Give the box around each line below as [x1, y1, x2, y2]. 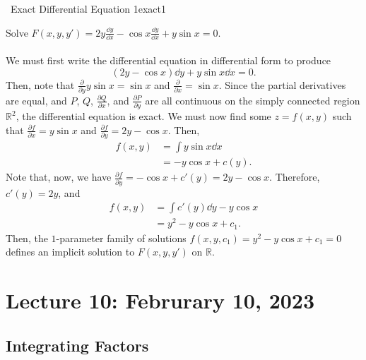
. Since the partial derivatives [218, 77, 346, 92]
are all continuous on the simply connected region [145, 92, 360, 107]
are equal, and [6, 92, 67, 107]
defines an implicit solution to [6, 244, 135, 259]
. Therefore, [269, 169, 320, 184]
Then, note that [6, 77, 75, 92]
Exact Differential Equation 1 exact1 [10, 1, 166, 16]
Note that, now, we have [6, 169, 112, 184]
